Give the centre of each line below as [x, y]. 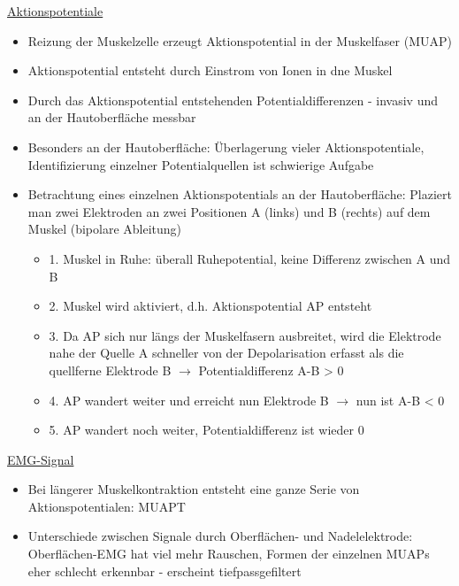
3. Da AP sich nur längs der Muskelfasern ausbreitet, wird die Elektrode [245, 335]
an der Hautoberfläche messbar [112, 117]
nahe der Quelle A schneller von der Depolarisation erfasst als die [226, 353]
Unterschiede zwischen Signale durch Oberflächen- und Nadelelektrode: [220, 536]
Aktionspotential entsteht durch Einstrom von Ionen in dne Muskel [210, 70]
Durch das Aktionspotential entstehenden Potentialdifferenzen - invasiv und [233, 100]
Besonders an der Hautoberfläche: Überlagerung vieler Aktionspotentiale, [226, 146]
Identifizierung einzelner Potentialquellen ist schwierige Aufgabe [201, 164]
